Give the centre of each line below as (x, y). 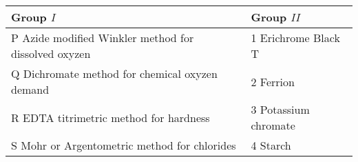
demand (30, 89)
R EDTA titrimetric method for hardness (110, 117)
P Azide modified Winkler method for (103, 38)
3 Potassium (280, 109)
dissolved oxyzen (51, 53)
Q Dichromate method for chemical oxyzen (114, 73)
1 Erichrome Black (295, 38)
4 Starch (271, 145)
